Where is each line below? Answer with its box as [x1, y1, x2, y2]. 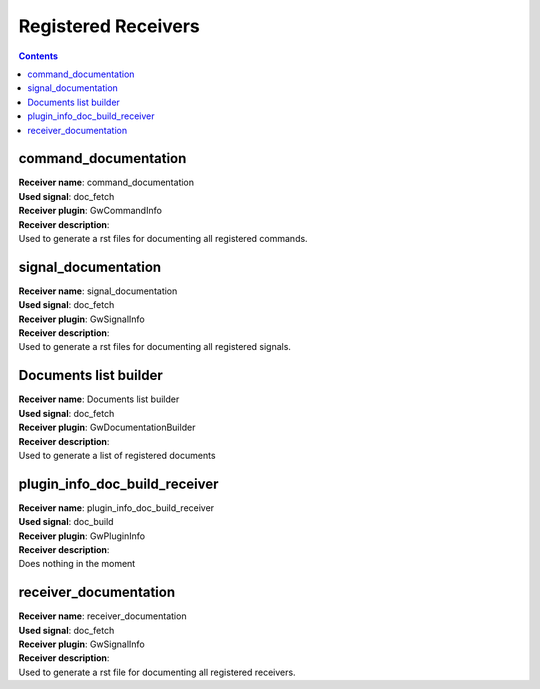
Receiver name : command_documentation [18, 176, 195, 189]
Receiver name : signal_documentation [18, 285, 178, 297]
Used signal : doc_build [18, 516, 114, 528]
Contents [18, 50, 59, 62]
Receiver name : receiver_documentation [18, 610, 187, 622]
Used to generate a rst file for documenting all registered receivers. [18, 666, 296, 678]
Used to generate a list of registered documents [18, 449, 216, 461]
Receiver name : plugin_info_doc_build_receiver [18, 501, 215, 514]
